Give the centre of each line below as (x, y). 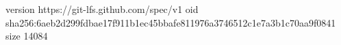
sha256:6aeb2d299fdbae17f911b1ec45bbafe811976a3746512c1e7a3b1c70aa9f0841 (171, 22)
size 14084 (27, 36)
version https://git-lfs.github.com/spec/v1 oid (102, 9)
